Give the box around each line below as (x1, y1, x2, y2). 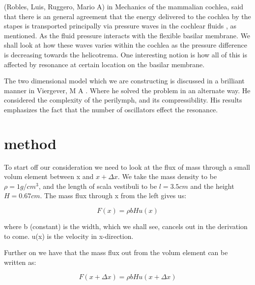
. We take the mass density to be (117, 171, 217, 181)
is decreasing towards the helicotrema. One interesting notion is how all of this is (4, 49, 247, 59)
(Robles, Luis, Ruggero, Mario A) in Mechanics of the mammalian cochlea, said (4, 1, 244, 11)
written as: (4, 257, 36, 267)
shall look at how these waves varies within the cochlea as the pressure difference (4, 40, 247, 50)
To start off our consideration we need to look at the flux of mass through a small (4, 161, 251, 172)
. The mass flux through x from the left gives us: (40, 190, 187, 201)
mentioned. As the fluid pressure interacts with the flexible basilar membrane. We (4, 30, 251, 40)
